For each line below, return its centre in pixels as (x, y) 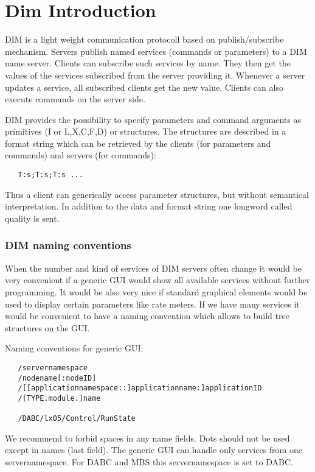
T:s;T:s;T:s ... (50, 175)
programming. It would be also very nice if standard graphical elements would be (156, 291)
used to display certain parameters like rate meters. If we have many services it (152, 304)
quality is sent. (32, 218)
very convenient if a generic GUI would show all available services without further (157, 280)
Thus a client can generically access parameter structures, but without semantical (157, 194)
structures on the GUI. (47, 327)
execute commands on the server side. (75, 99)
